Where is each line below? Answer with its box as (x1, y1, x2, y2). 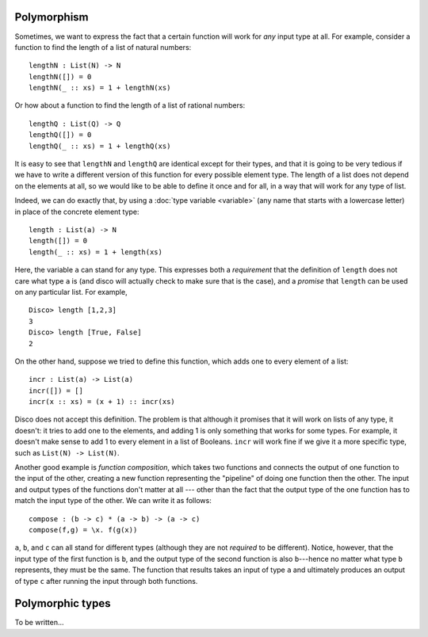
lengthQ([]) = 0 (29, 131, 92, 139)
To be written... (14, 618, 64, 627)
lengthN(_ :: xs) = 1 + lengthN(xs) (29, 83, 171, 93)
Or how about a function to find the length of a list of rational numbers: (14, 101, 246, 110)
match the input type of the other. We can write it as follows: (14, 496, 212, 505)
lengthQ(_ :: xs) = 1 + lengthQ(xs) (29, 141, 171, 151)
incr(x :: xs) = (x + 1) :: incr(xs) (29, 397, 176, 406)
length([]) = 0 (29, 236, 88, 246)
